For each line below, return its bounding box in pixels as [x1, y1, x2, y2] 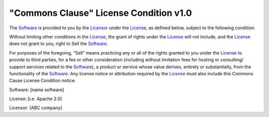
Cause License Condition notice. [9, 77, 76, 84]
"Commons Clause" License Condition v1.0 [9, 7, 192, 18]
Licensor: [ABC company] [9, 105, 62, 111]
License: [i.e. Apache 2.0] [9, 96, 62, 102]
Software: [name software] [9, 87, 64, 93]
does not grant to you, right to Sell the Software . [9, 41, 108, 47]
